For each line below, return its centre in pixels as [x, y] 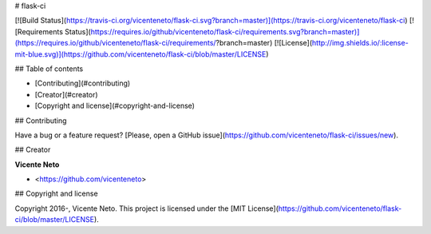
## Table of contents [49, 69]
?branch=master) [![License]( [264, 43]
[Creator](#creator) [67, 94]
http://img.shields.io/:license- [360, 43]
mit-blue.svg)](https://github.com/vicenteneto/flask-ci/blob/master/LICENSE [140, 54]
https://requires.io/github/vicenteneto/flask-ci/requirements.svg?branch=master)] [225, 31]
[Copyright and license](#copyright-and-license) [115, 106]
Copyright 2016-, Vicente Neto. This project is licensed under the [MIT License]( [147, 208]
